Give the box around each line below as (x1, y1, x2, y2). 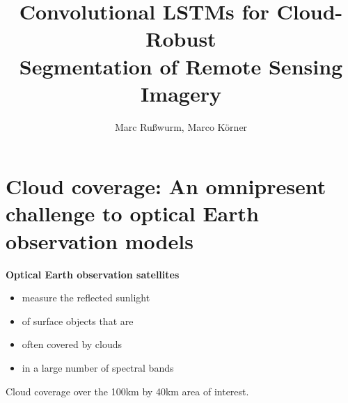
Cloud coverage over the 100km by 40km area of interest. (6, 384, 249, 398)
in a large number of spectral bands (22, 360, 174, 374)
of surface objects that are (22, 313, 134, 328)
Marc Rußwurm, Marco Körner (114, 119, 248, 134)
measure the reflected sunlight (22, 290, 150, 305)
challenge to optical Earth (6, 199, 259, 228)
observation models (6, 226, 193, 255)
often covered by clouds (22, 337, 122, 351)
